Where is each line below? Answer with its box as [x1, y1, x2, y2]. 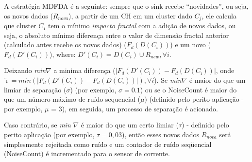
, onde [216, 65, 235, 75]
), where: [49, 49, 76, 59]
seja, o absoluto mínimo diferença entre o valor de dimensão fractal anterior [4, 30, 229, 40]
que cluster [4, 20, 36, 31]
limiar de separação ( [4, 84, 67, 94]
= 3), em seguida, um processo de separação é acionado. [51, 103, 218, 113]
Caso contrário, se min [4, 120, 71, 130]
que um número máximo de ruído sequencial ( [4, 94, 140, 104]
